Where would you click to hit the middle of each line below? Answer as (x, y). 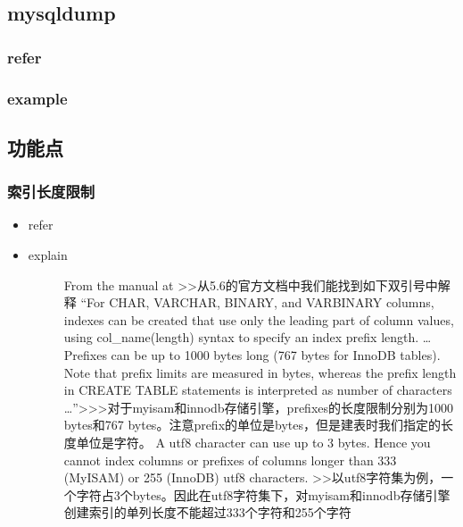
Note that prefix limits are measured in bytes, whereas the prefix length (260, 372)
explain (48, 255)
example (37, 98)
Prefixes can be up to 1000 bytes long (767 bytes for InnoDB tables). (252, 355)
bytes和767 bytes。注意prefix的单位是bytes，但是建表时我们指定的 (252, 425)
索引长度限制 (51, 192)
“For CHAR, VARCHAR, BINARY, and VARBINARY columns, (257, 302)
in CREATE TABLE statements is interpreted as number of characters (258, 390)
